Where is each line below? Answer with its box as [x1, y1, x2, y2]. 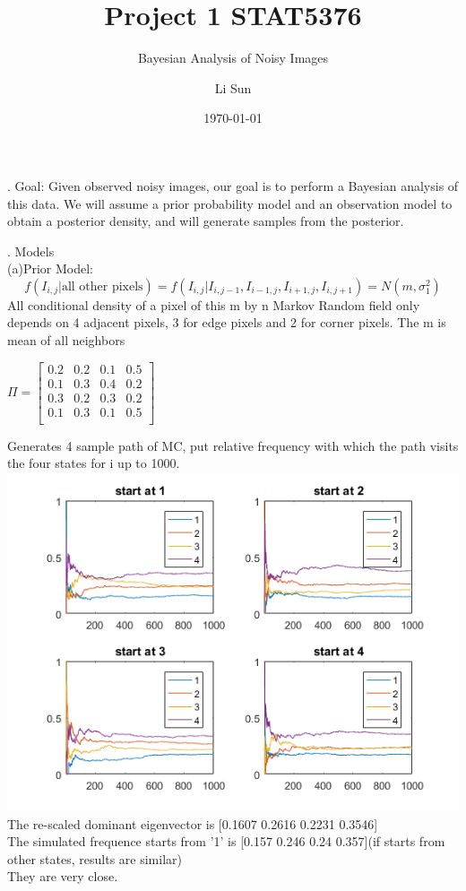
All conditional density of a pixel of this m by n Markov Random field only [7, 295, 420, 314]
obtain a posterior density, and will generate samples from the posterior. [7, 212, 404, 230]
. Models [7, 241, 55, 260]
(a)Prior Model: [7, 259, 93, 278]
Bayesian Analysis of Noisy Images [137, 48, 329, 67]
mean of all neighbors [7, 331, 125, 350]
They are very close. [7, 867, 118, 886]
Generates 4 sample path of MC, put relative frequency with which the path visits [7, 436, 459, 454]
